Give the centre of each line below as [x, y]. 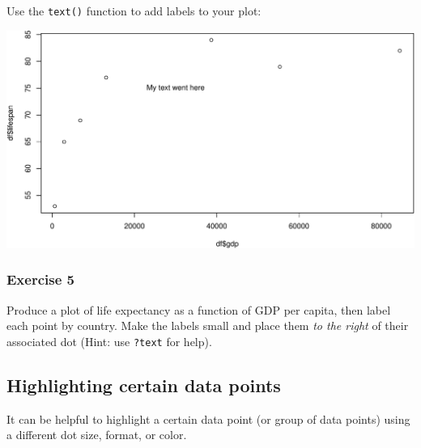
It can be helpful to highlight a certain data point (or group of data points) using [208, 418]
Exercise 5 [40, 279]
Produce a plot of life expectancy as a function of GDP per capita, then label [199, 309]
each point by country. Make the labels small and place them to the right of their [208, 325]
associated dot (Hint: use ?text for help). [109, 341]
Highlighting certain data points [144, 385]
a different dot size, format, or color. [97, 435]
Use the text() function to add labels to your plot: [134, 11]
